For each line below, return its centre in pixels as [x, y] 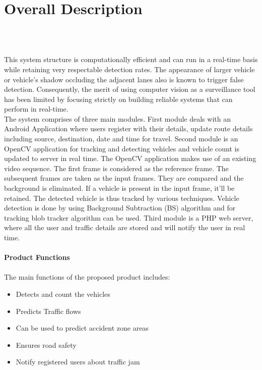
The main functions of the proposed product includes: [87, 277]
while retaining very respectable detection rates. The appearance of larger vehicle [129, 69]
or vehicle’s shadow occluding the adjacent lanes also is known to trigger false [124, 79]
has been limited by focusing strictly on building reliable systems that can [118, 99]
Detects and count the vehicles [63, 294]
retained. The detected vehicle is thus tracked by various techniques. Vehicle [122, 198]
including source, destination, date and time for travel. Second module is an [121, 139]
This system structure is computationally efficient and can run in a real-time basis [131, 59]
